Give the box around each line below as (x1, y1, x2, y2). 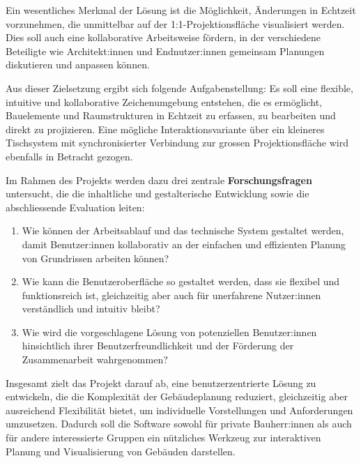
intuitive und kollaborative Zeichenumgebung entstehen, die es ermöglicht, (6, 94, 323, 109)
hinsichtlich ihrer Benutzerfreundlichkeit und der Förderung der (22, 338, 294, 353)
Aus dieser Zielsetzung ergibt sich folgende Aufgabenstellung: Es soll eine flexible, (6, 80, 353, 95)
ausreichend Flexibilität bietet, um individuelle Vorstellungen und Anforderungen (6, 402, 353, 417)
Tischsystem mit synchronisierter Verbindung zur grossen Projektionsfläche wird (6, 135, 348, 150)
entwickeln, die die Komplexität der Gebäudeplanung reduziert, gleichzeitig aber (6, 389, 348, 404)
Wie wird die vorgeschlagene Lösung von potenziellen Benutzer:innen (22, 324, 317, 339)
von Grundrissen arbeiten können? (22, 250, 169, 265)
